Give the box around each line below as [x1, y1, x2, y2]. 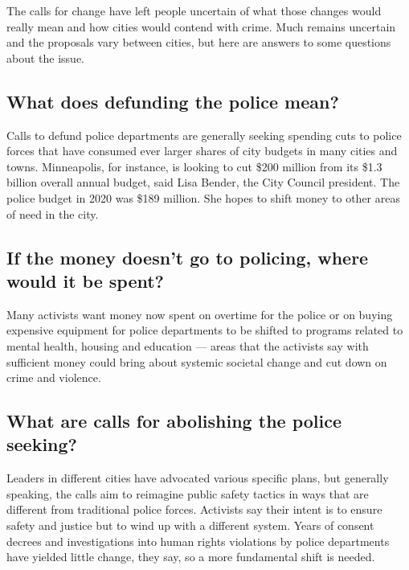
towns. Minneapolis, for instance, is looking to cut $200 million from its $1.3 [6, 158, 382, 174]
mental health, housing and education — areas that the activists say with [6, 337, 369, 354]
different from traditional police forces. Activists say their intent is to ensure [6, 501, 382, 518]
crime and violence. [6, 369, 101, 386]
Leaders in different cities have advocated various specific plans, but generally [6, 470, 389, 486]
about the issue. [6, 49, 84, 66]
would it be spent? [6, 268, 164, 293]
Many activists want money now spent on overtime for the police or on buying [6, 306, 393, 322]
